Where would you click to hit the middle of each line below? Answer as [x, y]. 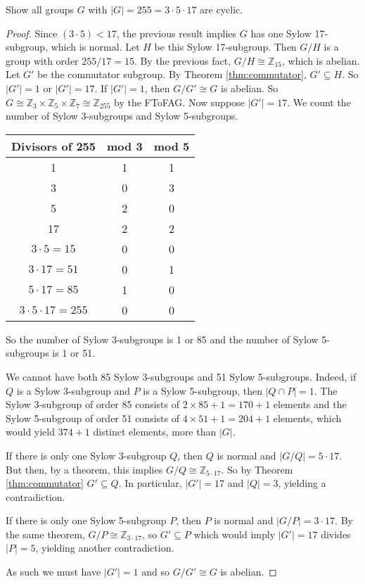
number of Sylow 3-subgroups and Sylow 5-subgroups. [122, 116]
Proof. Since [32, 33]
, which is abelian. [321, 60]
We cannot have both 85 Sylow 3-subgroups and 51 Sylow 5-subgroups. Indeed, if [181, 376]
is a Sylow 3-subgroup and [73, 390]
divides [336, 534]
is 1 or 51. [74, 353]
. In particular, [150, 483]
